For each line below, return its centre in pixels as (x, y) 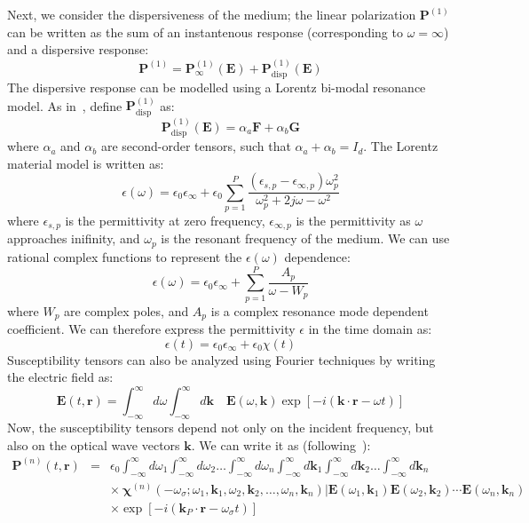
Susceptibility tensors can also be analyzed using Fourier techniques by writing (221, 359)
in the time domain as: (370, 329)
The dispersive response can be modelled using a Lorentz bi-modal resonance (217, 87)
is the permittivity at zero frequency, (165, 221)
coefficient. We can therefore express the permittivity (151, 329)
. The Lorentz (401, 146)
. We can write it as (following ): (281, 444)
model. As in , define (65, 105)
